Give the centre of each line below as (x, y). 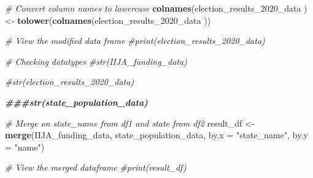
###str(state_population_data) (76, 102)
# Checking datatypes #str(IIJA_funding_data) (96, 61)
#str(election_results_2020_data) (70, 82)
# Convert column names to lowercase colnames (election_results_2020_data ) (156, 8)
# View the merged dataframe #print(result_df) (96, 167)
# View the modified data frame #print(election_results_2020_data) (135, 41)
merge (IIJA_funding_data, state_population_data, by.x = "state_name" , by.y (156, 135)
